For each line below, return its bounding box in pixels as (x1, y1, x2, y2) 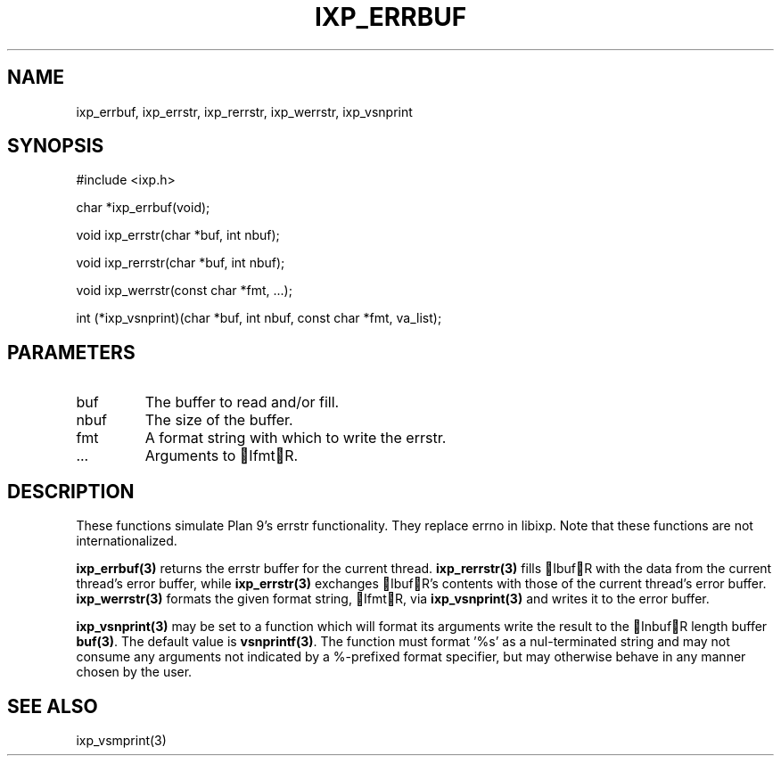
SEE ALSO (7, 694, 98, 718)
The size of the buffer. (144, 411, 293, 430)
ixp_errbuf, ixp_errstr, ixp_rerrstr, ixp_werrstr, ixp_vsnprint (76, 103, 413, 119)
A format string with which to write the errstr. (144, 429, 447, 447)
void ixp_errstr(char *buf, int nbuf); (76, 227, 280, 243)
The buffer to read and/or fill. (144, 393, 340, 412)
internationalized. (76, 533, 177, 549)
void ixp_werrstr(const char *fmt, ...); (76, 283, 292, 299)
